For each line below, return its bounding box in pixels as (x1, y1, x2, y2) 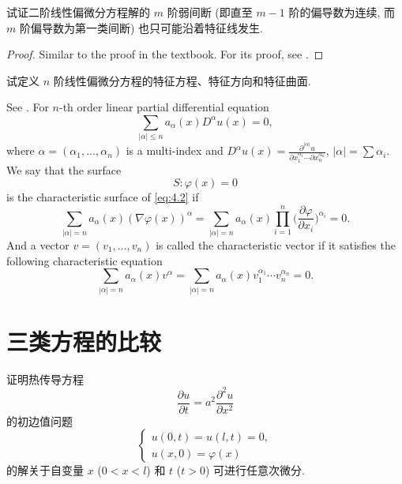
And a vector (6, 237, 70, 253)
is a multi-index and (126, 142, 224, 159)
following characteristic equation (6, 252, 163, 268)
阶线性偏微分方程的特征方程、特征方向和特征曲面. (53, 72, 311, 88)
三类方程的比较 (6, 325, 162, 357)
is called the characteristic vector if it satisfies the (156, 237, 396, 253)
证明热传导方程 (6, 370, 84, 387)
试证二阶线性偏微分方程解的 (6, 4, 150, 20)
